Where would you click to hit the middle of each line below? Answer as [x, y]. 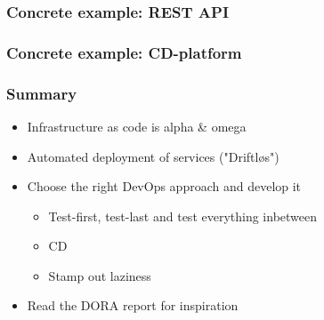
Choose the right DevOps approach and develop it [164, 186]
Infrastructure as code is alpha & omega [137, 126]
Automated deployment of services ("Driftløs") [153, 156]
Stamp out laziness [100, 275]
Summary [42, 93]
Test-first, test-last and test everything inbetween [183, 216]
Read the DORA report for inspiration [133, 305]
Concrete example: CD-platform [124, 52]
